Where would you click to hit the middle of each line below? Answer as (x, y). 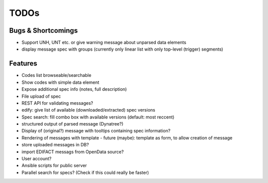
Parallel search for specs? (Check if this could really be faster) (85, 172)
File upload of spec (41, 96)
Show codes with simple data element (60, 82)
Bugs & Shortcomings (43, 30)
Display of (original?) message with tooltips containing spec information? (96, 131)
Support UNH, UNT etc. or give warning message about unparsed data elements (104, 43)
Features (23, 64)
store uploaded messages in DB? (55, 145)
